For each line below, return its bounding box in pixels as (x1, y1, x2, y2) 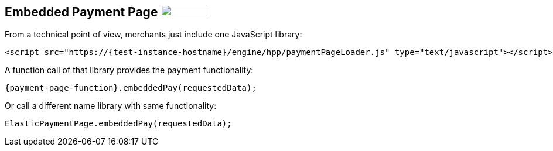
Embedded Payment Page (5, 5, 158, 19)
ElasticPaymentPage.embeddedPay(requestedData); (5, 119, 232, 129)
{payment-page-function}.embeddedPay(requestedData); (5, 83, 257, 93)
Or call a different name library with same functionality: (5, 101, 217, 111)
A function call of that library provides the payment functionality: (5, 65, 254, 75)
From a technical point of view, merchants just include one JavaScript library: (5, 29, 302, 40)
